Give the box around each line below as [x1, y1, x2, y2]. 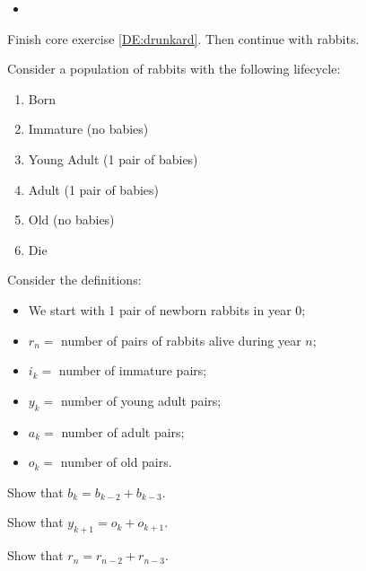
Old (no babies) [28, 210, 115, 229]
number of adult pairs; [61, 422, 185, 441]
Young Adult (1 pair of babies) [28, 149, 198, 168]
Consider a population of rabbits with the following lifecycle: [7, 59, 341, 78]
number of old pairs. [60, 452, 172, 471]
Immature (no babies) [28, 119, 149, 138]
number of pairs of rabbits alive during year [61, 330, 301, 349]
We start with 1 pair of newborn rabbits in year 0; [28, 300, 306, 319]
